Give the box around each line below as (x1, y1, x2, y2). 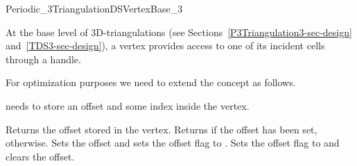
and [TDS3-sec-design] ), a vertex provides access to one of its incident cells (6, 38, 325, 53)
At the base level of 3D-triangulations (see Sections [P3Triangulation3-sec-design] (6, 24, 352, 39)
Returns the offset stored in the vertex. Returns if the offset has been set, (6, 122, 317, 136)
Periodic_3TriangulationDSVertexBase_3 (6, 1, 183, 15)
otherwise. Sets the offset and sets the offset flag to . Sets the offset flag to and (6, 135, 340, 150)
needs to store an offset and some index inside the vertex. (6, 98, 250, 113)
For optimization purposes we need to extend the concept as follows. (6, 75, 296, 90)
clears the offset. (6, 149, 75, 163)
